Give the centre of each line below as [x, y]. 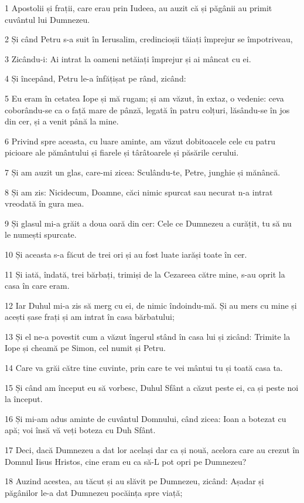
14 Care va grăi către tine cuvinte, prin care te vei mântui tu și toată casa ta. [144, 368]
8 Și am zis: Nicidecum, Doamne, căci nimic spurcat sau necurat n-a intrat [139, 192]
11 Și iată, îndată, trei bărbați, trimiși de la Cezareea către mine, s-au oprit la [145, 274]
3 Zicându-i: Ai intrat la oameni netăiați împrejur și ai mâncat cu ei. [128, 58]
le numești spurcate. [41, 234]
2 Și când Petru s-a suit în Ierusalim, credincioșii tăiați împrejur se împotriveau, [149, 39]
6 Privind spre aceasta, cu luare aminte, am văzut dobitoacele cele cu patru [140, 141]
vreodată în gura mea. [45, 203]
